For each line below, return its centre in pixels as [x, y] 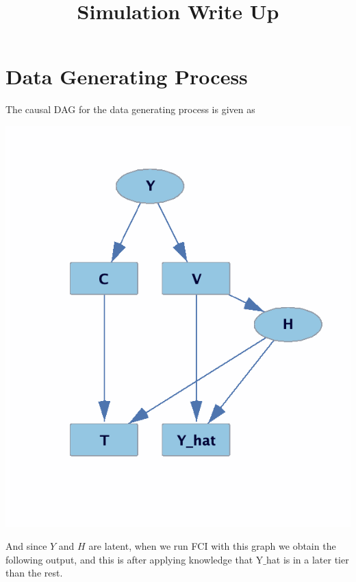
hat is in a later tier [307, 559]
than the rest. [34, 573]
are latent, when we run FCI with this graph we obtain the [212, 546]
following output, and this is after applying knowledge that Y [135, 559]
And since [26, 546]
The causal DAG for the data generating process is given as [130, 109]
